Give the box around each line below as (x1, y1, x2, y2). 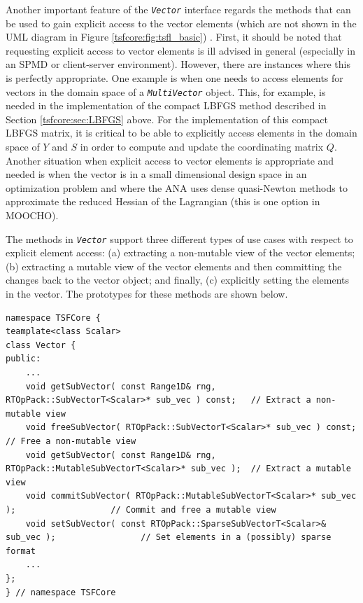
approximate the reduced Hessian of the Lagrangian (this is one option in (6, 194, 320, 209)
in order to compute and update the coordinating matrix (80, 139, 324, 154)
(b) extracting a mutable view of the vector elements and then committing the (6, 258, 342, 273)
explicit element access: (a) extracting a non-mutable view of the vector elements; (6, 245, 355, 260)
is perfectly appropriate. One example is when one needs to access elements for (6, 71, 343, 85)
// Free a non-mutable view (6, 436, 136, 446)
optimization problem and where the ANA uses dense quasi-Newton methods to (6, 180, 348, 195)
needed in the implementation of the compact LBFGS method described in (6, 98, 327, 113)
